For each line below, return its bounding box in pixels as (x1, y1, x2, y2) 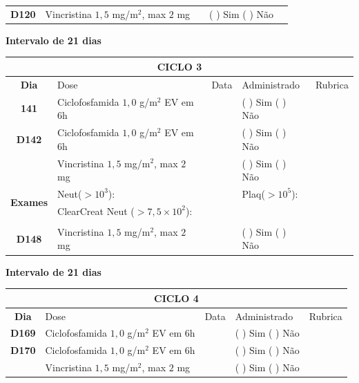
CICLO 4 (154, 290, 199, 305)
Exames (10, 195, 48, 209)
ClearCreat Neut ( (57, 203, 135, 218)
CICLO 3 (157, 59, 202, 73)
